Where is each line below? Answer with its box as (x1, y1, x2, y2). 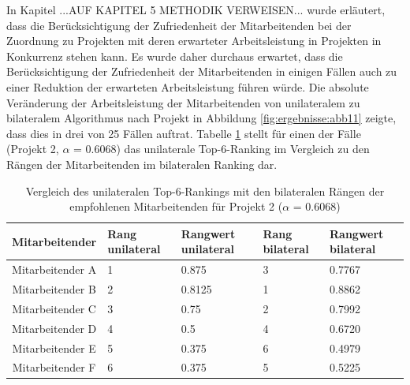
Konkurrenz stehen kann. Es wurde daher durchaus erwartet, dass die (6, 47, 343, 64)
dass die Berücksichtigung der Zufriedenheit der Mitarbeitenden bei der (6, 17, 352, 33)
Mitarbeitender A (12, 261, 97, 278)
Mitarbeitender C (12, 300, 96, 316)
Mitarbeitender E (12, 339, 96, 356)
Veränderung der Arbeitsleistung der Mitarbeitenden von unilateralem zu (6, 94, 360, 110)
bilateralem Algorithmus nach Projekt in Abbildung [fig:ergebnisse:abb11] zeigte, (6, 110, 397, 126)
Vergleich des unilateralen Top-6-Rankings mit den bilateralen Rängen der (25, 182, 385, 199)
